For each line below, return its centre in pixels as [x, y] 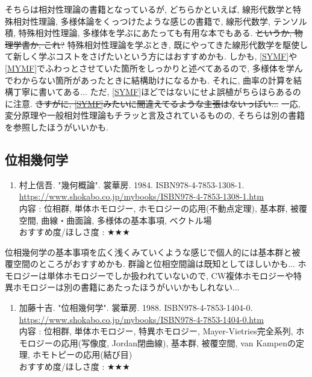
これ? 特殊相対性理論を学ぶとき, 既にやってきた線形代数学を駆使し [176, 44]
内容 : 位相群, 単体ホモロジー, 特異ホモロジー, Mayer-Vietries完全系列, [156, 331]
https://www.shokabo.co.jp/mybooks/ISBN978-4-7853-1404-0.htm [141, 319]
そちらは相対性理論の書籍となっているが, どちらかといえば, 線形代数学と [149, 9]
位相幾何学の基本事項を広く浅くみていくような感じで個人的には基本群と [148, 252]
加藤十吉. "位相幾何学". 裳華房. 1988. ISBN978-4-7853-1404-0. [136, 308]
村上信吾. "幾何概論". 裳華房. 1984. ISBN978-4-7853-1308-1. [132, 184]
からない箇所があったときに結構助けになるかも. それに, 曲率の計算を [158, 80]
